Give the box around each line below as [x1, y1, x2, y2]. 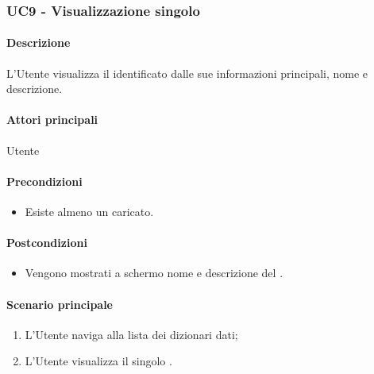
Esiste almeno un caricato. [25, 203, 154, 220]
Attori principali [6, 111, 98, 128]
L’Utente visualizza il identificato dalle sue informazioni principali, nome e [6, 64, 368, 81]
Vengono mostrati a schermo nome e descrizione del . [25, 264, 283, 281]
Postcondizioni [6, 234, 87, 251]
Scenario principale [6, 295, 113, 312]
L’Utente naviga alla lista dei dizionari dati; [25, 326, 238, 342]
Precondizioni [6, 172, 83, 189]
